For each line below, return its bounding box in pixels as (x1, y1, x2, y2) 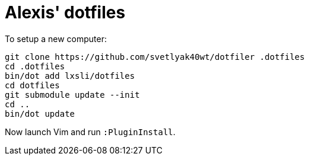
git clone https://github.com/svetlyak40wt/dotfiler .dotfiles (5, 52, 305, 62)
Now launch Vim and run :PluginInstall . (5, 126, 176, 137)
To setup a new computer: (5, 33, 107, 44)
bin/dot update (5, 108, 75, 119)
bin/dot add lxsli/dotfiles (5, 71, 135, 81)
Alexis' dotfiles (5, 2, 126, 23)
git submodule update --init (5, 89, 140, 100)
